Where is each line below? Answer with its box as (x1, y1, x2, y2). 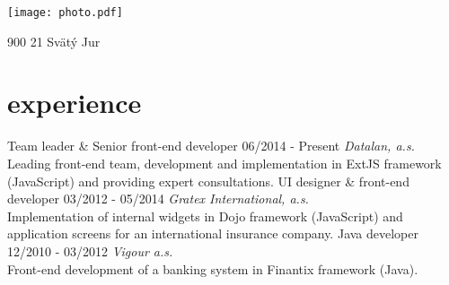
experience (7, 84, 142, 121)
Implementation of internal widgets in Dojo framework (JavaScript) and (7, 206, 403, 225)
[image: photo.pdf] (7, 6, 123, 19)
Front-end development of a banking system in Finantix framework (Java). (7, 259, 418, 278)
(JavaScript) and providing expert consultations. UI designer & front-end (7, 171, 409, 190)
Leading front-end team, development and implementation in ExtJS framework (7, 153, 442, 172)
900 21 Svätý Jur (7, 31, 101, 50)
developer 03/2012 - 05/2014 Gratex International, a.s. (7, 189, 309, 208)
